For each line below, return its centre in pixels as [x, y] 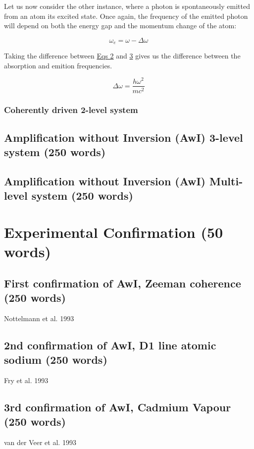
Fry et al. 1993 [26, 380]
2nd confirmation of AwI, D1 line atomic [110, 345]
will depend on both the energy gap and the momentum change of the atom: [120, 26]
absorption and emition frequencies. [58, 65]
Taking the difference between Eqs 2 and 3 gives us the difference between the [122, 56]
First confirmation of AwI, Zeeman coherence [123, 283]
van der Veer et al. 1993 [40, 442]
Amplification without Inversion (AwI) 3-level [124, 137]
